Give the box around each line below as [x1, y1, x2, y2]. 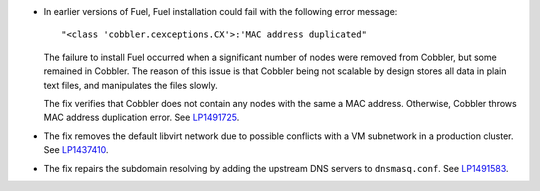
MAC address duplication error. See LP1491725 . [43, 111, 240, 124]
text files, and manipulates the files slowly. [43, 79, 219, 91]
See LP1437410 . [43, 144, 109, 156]
